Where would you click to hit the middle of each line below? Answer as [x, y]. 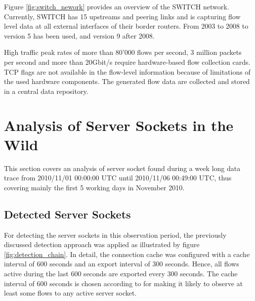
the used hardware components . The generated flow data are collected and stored [127, 81]
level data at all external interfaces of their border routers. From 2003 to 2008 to [126, 26]
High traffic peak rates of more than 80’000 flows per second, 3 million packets [123, 52]
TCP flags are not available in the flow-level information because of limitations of [127, 71]
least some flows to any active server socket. [70, 293]
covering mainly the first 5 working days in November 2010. [94, 187]
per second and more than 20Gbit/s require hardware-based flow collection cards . [127, 62]
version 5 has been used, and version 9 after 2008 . [79, 35]
